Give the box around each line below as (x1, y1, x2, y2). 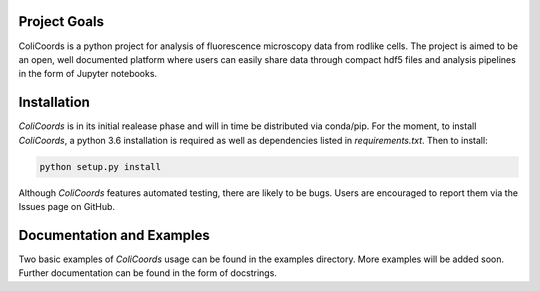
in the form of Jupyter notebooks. (18, 68, 158, 80)
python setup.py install (39, 161, 162, 172)
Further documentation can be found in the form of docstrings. (18, 267, 277, 279)
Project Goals (18, 13, 105, 30)
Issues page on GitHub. (18, 200, 115, 212)
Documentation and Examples (18, 226, 210, 244)
